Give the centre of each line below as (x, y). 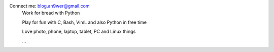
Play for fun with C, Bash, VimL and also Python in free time (84, 22)
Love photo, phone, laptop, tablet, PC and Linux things (79, 32)
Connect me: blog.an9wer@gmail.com (49, 6)
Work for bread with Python (51, 13)
